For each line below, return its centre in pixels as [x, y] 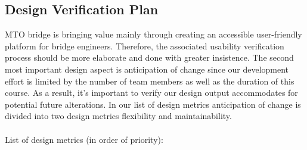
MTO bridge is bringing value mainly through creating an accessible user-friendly [153, 34]
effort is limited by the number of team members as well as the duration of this [150, 81]
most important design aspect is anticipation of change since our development [147, 69]
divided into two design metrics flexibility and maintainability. [118, 116]
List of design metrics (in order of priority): [84, 139]
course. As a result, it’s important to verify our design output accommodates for [151, 93]
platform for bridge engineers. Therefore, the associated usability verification [145, 46]
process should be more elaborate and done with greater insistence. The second [149, 57]
